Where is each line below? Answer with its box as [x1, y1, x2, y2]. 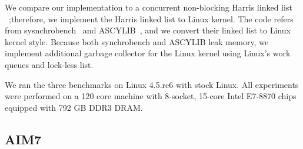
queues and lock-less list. [5, 58, 94, 70]
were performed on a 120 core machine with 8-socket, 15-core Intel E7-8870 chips [5, 90, 297, 102]
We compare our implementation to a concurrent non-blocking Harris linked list [5, 1, 292, 13]
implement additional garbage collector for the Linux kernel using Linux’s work [5, 47, 291, 59]
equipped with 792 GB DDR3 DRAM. [5, 101, 143, 113]
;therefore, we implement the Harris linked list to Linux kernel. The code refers [9, 12, 294, 25]
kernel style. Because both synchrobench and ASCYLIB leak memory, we [5, 35, 269, 48]
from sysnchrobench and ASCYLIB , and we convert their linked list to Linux [5, 24, 291, 36]
